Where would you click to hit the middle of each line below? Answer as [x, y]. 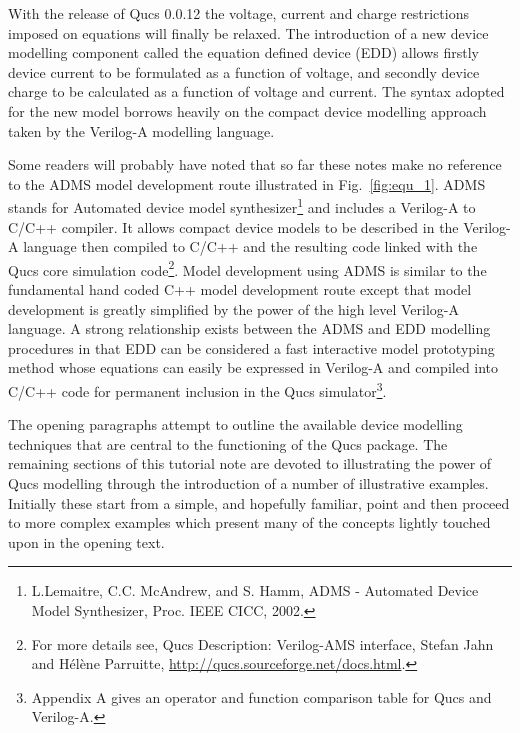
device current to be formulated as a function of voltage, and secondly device [244, 71]
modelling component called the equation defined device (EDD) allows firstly [243, 52]
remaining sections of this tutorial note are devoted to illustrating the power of [250, 463]
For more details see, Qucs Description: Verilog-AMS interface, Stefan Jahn [262, 643]
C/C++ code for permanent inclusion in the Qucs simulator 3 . [197, 389]
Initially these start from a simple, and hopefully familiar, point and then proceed [259, 502]
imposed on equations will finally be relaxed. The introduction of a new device [248, 32]
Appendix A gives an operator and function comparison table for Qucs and [261, 696]
